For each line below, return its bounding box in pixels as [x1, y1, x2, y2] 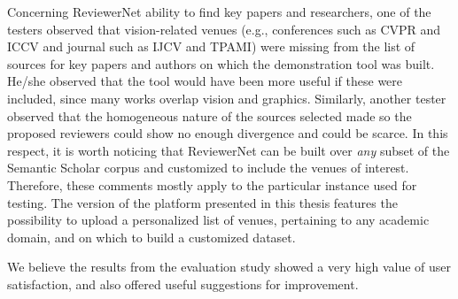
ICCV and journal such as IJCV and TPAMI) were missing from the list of [7, 37, 415, 56]
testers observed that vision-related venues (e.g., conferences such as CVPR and [7, 19, 441, 38]
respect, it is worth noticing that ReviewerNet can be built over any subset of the [7, 141, 450, 159]
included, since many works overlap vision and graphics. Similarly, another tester [7, 88, 446, 107]
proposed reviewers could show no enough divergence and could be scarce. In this [7, 124, 448, 142]
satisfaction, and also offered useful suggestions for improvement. [7, 274, 359, 293]
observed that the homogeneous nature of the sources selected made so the [7, 106, 412, 125]
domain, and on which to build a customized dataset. [7, 227, 296, 246]
